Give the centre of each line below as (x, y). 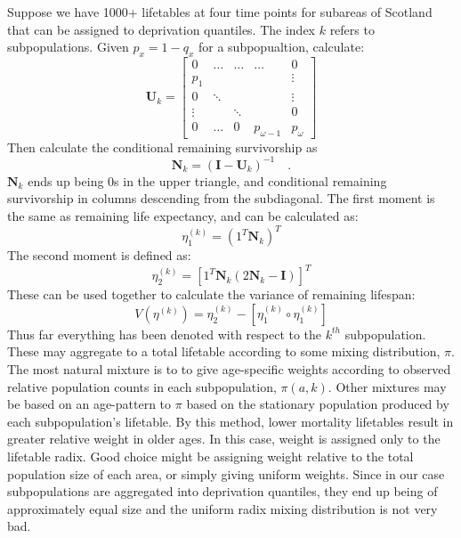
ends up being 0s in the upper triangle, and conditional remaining (207, 180)
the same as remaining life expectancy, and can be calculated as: (183, 216)
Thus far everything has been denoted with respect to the (165, 334)
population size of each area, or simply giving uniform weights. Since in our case (226, 473)
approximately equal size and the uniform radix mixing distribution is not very (222, 508)
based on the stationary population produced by (318, 404)
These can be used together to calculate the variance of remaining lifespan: (211, 294)
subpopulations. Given (68, 47)
